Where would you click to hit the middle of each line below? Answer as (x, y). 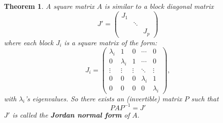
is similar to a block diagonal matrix (159, 6)
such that (205, 98)
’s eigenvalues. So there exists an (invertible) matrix (103, 98)
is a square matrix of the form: (111, 42)
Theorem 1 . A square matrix (49, 6)
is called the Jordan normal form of (71, 114)
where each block (29, 42)
